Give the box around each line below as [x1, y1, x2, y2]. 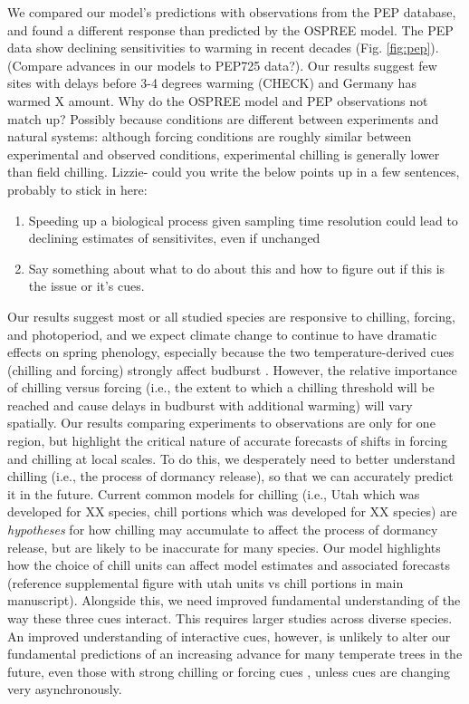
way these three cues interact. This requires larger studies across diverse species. [7, 609, 453, 627]
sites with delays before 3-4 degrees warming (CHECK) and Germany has [7, 73, 416, 92]
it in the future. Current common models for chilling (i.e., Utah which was [7, 484, 420, 503]
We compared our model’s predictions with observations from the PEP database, [7, 3, 456, 21]
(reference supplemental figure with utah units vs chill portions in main [7, 573, 404, 592]
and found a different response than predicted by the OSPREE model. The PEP [7, 20, 454, 39]
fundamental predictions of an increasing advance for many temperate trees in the [7, 644, 463, 663]
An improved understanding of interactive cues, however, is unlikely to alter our [7, 626, 451, 645]
